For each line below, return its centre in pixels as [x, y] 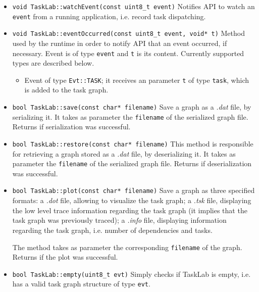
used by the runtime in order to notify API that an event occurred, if [120, 43]
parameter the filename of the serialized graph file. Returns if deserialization [132, 163]
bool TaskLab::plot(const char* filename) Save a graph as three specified [134, 190]
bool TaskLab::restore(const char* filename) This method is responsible [133, 143]
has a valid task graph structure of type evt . [81, 284]
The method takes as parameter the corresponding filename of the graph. [127, 247]
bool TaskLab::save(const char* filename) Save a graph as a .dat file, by [132, 107]
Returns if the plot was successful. [65, 257]
